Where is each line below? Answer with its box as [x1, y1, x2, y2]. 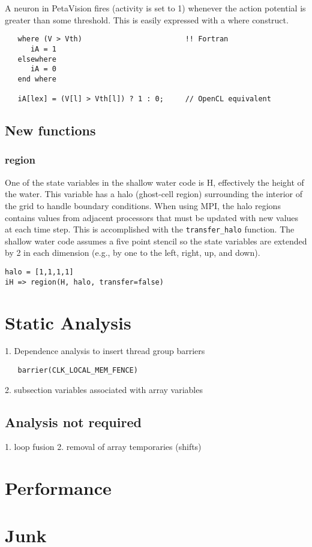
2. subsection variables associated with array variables [5, 383, 203, 395]
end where [17, 74, 56, 83]
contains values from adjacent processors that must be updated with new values [5, 211, 299, 223]
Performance [5, 476, 112, 500]
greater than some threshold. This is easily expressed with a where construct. [5, 13, 289, 26]
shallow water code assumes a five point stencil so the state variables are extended [5, 234, 307, 247]
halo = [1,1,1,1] [5, 268, 74, 276]
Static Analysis [5, 310, 131, 334]
